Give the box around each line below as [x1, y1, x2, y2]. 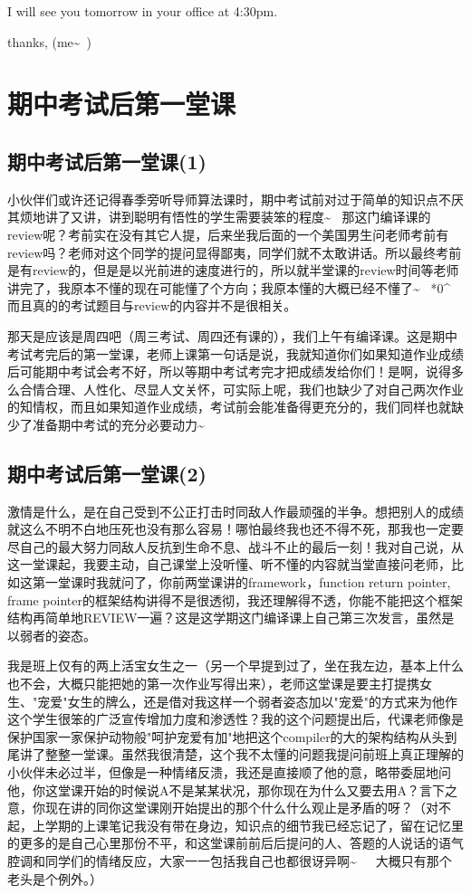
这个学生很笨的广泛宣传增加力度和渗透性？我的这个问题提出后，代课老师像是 [7, 709, 464, 728]
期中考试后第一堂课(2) [7, 459, 207, 487]
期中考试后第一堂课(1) [7, 147, 207, 175]
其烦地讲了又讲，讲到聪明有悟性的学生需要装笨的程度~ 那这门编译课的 [7, 207, 431, 226]
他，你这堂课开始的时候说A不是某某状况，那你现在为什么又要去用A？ [7, 780, 419, 799]
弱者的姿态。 [19, 625, 96, 644]
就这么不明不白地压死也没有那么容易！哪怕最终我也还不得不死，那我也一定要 [7, 519, 464, 538]
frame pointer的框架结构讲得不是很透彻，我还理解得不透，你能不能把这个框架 [7, 590, 463, 609]
